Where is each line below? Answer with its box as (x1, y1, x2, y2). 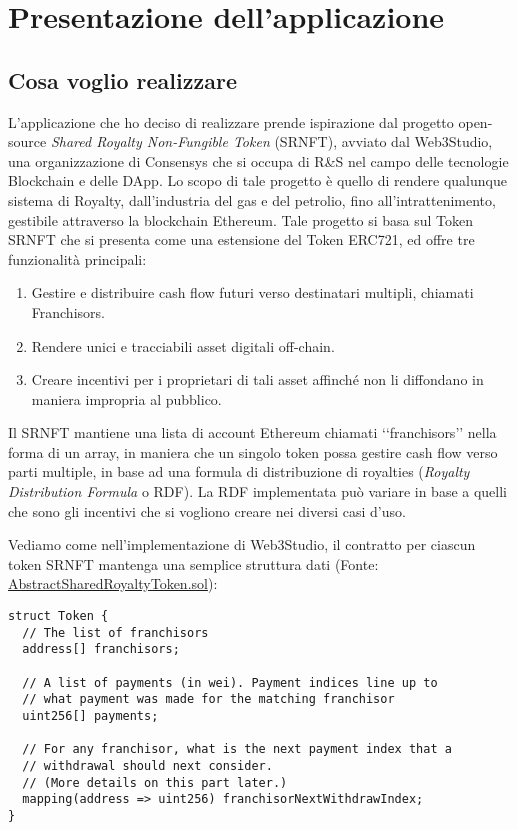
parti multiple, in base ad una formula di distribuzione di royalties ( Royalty (8, 461, 470, 482)
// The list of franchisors (22, 625, 209, 640)
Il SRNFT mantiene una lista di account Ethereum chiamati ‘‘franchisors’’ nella (8, 422, 497, 443)
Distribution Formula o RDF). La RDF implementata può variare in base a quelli (8, 481, 508, 502)
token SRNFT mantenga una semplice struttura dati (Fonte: (8, 553, 379, 574)
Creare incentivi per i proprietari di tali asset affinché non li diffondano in (31, 369, 484, 390)
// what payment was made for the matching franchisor (22, 692, 395, 707)
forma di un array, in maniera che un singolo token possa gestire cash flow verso (8, 441, 498, 462)
